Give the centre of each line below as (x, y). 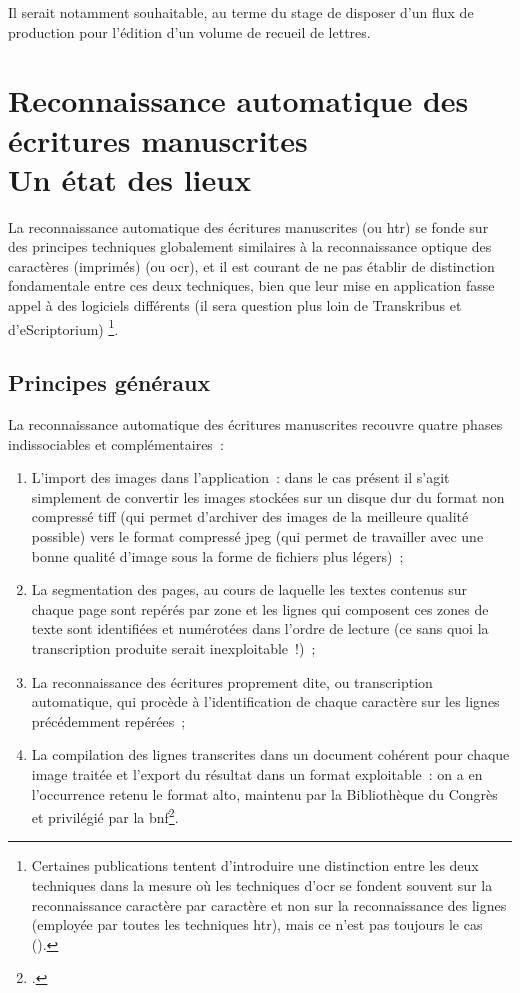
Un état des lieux (130, 178)
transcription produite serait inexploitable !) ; (173, 648)
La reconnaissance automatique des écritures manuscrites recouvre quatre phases (255, 424)
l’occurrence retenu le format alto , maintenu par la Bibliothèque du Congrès (264, 793)
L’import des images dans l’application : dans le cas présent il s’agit (240, 477)
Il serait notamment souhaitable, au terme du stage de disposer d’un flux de (241, 12)
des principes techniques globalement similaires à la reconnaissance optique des (250, 246)
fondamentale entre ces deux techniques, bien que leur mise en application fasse (251, 285)
